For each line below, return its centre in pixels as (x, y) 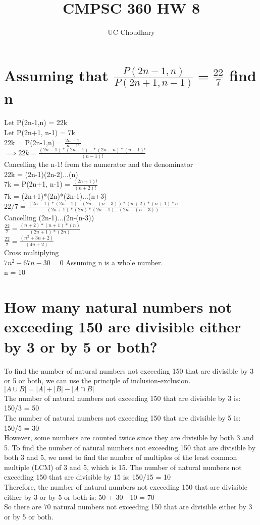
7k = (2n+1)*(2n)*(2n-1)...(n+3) (56, 195)
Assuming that (56, 75)
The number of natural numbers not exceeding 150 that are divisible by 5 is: (122, 417)
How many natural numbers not (118, 307)
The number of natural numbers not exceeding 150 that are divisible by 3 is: (122, 398)
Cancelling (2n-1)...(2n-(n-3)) (49, 218)
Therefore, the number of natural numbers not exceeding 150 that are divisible (126, 487)
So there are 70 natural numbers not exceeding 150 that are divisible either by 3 (128, 507)
